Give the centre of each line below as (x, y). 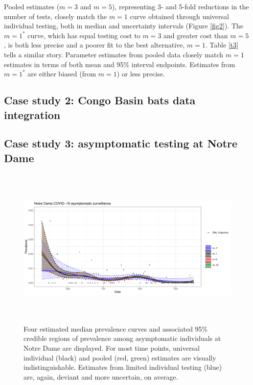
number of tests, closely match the (56, 16)
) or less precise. (141, 74)
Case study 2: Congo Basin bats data (100, 100)
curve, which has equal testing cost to (84, 35)
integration (32, 114)
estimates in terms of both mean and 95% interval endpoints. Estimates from (120, 64)
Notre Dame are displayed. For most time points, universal (112, 348)
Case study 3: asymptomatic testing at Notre (121, 143)
